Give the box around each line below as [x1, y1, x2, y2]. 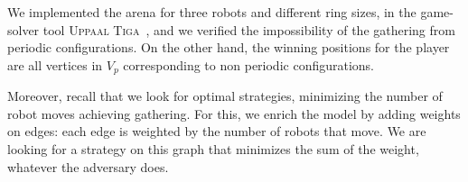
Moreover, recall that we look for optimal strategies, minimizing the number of [7, 86, 443, 105]
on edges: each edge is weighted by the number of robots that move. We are [7, 122, 426, 141]
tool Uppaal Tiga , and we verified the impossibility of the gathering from [42, 20, 455, 39]
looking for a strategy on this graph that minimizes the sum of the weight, [7, 140, 419, 159]
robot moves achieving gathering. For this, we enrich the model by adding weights [7, 104, 461, 123]
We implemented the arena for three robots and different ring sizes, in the [7, 3, 417, 21]
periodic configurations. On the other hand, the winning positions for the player [7, 38, 450, 57]
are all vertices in [7, 55, 103, 74]
